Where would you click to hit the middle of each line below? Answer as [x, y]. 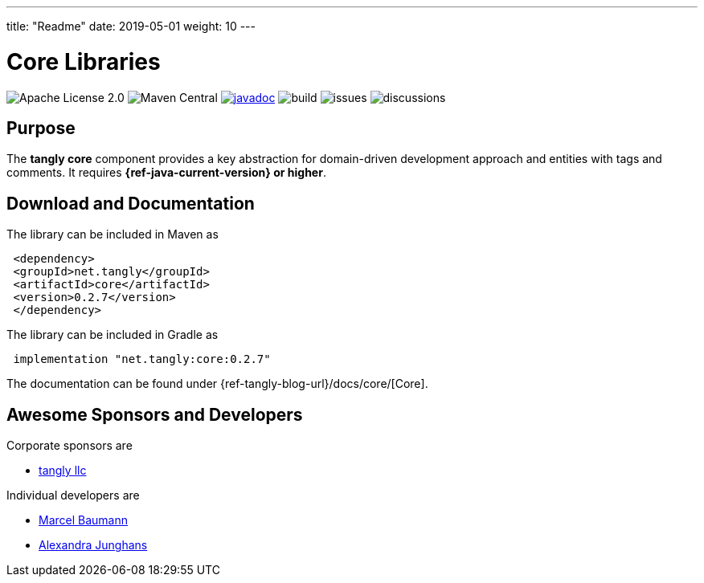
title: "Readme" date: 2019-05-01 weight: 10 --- [131, 26]
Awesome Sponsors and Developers [155, 414]
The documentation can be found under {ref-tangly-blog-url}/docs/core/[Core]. [217, 384]
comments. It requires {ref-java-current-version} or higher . [166, 173]
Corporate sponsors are [70, 446]
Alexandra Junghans [93, 545]
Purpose [41, 128]
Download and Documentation [131, 203]
